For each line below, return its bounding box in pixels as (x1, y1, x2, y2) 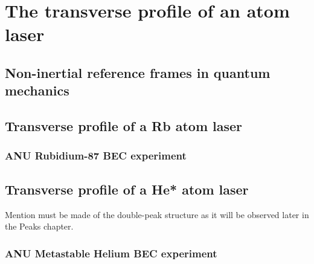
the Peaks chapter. (5, 220, 74, 233)
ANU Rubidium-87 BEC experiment (5, 148, 187, 163)
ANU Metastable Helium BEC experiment (5, 245, 217, 260)
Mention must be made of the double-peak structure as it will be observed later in (5, 208, 309, 221)
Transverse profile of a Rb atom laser (5, 117, 243, 135)
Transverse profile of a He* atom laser (5, 179, 249, 198)
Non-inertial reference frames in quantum (5, 63, 271, 82)
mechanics (5, 81, 69, 100)
